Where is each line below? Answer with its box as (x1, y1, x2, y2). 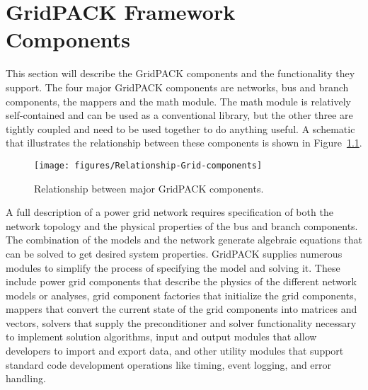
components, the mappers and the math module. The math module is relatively (6, 93, 351, 108)
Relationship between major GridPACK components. (34, 180, 264, 195)
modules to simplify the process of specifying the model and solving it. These (6, 260, 340, 275)
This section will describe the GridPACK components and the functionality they (6, 66, 355, 81)
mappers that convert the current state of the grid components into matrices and (6, 302, 357, 316)
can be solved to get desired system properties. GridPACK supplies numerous (6, 246, 343, 260)
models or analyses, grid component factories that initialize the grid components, (6, 287, 357, 302)
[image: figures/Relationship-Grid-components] (34, 160, 263, 171)
